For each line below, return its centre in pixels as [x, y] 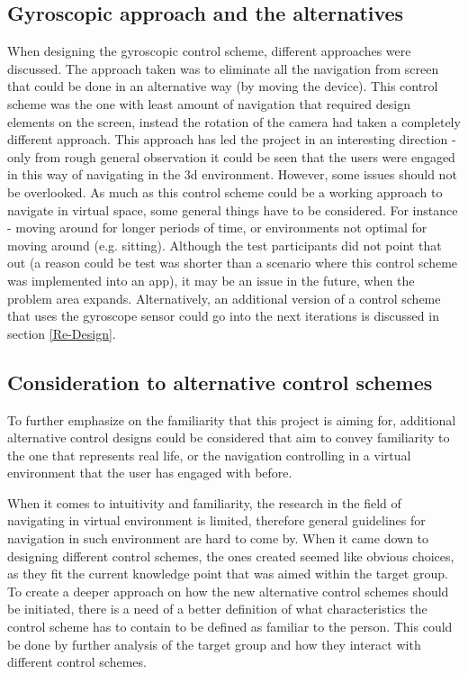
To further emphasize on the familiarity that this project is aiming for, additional [232, 419]
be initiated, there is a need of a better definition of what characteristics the [217, 609]
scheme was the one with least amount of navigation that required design [209, 103]
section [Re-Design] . [62, 333]
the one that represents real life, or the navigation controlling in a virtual [209, 455]
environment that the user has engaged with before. [150, 473]
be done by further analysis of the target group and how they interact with [214, 644]
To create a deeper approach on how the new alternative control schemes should [228, 591]
